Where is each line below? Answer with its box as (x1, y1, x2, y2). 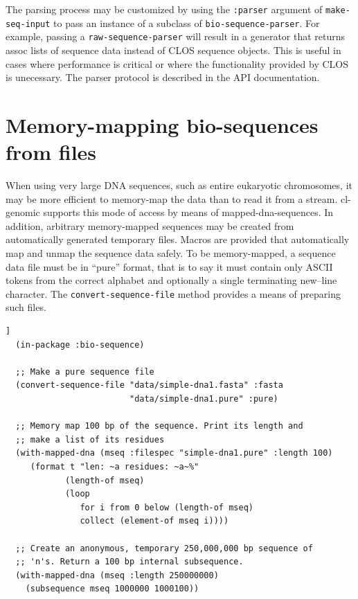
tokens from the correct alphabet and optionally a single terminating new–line (6, 273, 337, 287)
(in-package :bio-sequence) (15, 339, 145, 350)
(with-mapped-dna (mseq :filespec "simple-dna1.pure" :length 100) (15, 448, 333, 458)
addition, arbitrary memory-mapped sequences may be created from (6, 218, 294, 233)
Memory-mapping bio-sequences (6, 110, 319, 138)
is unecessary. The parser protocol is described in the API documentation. (6, 70, 320, 84)
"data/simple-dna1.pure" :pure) (129, 394, 278, 404)
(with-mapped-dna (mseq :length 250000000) (15, 570, 219, 580)
